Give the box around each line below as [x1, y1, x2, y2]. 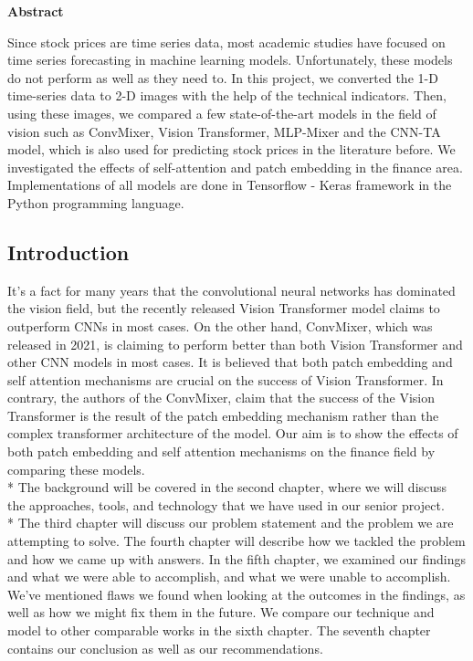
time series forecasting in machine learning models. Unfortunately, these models [7, 50, 453, 69]
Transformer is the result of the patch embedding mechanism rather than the [7, 405, 439, 425]
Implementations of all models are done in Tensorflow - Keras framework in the [7, 175, 452, 194]
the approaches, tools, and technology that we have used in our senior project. [7, 495, 445, 514]
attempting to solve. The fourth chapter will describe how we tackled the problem [7, 531, 466, 551]
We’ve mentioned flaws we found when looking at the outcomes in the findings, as [7, 584, 466, 603]
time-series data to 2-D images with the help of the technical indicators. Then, [7, 86, 447, 105]
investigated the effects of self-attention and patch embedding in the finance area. [7, 157, 463, 176]
